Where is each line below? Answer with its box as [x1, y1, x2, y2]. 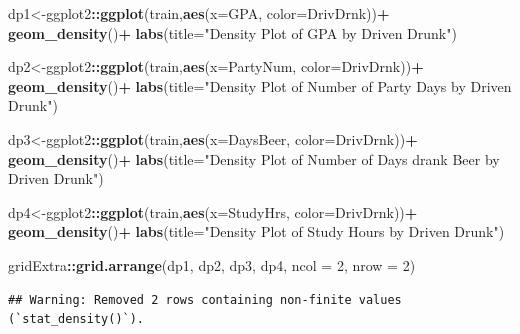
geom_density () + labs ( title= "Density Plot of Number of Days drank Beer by [8, 148, 500, 169]
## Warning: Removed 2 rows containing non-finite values [8, 292, 402, 307]
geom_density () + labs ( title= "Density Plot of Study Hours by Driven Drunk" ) [8, 221, 505, 242]
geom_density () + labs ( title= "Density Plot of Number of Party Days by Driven [8, 75, 512, 96]
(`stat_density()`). [8, 312, 145, 327]
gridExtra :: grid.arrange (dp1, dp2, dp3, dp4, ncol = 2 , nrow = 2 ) [8, 254, 416, 275]
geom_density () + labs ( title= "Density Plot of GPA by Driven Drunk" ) [8, 22, 457, 43]
